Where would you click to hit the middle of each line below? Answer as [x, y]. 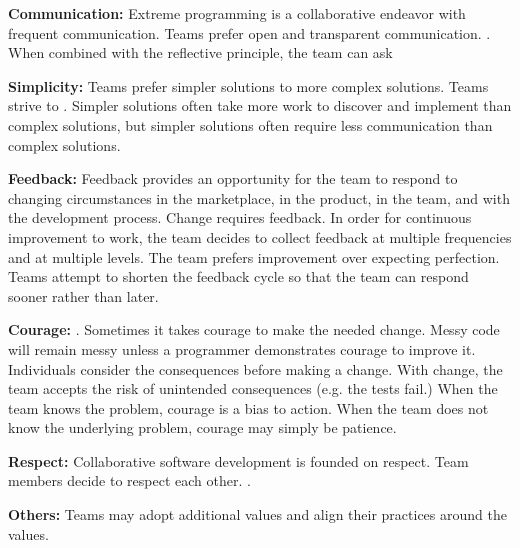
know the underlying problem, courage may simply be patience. [202, 427]
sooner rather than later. [83, 295]
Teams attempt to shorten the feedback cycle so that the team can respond [238, 276]
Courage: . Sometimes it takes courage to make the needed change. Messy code [254, 329]
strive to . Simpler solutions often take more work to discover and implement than [260, 105]
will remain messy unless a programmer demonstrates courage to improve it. [242, 348]
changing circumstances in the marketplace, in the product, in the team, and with [259, 197]
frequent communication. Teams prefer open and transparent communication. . [249, 32]
